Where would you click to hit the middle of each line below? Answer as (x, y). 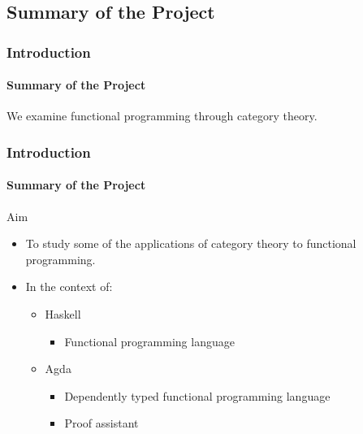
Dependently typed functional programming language (197, 395)
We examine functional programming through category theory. (162, 116)
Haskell (63, 314)
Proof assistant (102, 423)
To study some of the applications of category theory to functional (191, 243)
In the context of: (69, 286)
